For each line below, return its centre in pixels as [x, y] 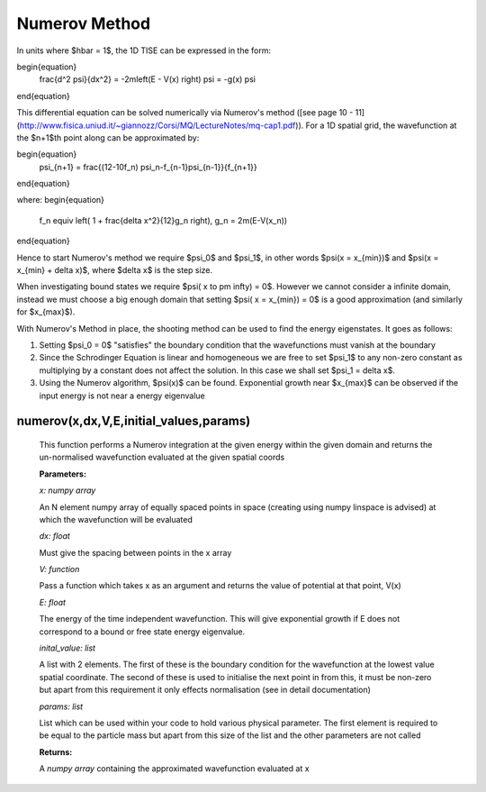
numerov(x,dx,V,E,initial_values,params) [134, 421]
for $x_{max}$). [46, 312]
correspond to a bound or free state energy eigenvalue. [142, 632]
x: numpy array [67, 490]
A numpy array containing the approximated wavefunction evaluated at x [174, 769]
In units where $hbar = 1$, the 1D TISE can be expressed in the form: [144, 50]
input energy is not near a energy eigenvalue [122, 396]
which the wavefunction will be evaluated [116, 519]
